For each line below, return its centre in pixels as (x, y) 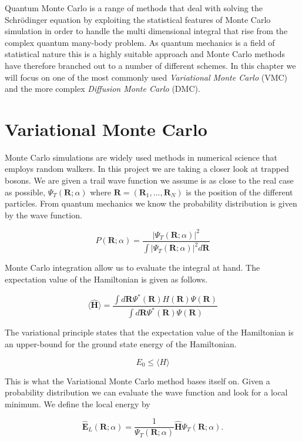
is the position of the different (239, 192)
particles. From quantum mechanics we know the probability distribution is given (151, 203)
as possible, (25, 192)
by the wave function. (43, 215)
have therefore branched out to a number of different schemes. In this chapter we (150, 65)
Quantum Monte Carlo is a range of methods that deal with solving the (134, 8)
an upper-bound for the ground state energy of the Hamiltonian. (121, 344)
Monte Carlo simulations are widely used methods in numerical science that (141, 157)
